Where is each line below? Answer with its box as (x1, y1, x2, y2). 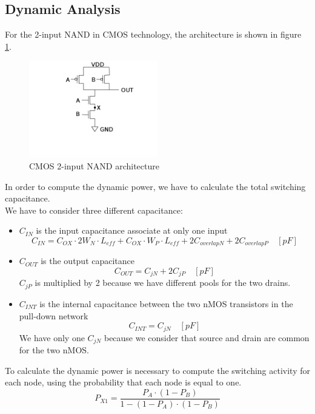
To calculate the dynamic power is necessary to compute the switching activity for (5, 364, 310, 376)
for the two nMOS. (19, 344, 89, 356)
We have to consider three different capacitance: (5, 203, 183, 216)
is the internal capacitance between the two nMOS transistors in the (39, 297, 293, 310)
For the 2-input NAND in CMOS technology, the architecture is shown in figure (5, 28, 302, 41)
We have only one (19, 331, 85, 344)
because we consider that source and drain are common (104, 331, 310, 344)
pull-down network (19, 309, 88, 322)
